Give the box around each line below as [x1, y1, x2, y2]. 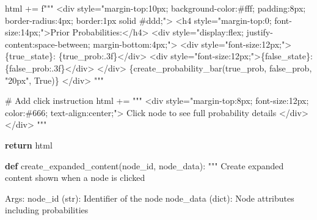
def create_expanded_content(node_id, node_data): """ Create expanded [5, 159, 284, 172]
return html [5, 138, 53, 151]
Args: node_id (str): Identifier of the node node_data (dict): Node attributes [5, 191, 294, 204]
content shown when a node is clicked [5, 171, 145, 184]
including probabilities [5, 204, 89, 216]
